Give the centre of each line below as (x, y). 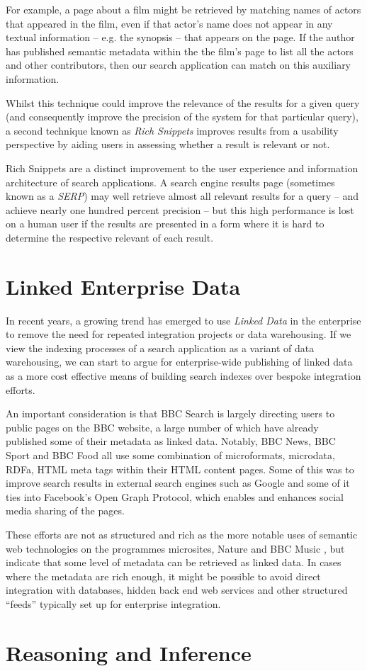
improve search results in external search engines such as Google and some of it (178, 483)
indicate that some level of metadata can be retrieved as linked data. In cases (174, 562)
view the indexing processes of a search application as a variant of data (160, 348)
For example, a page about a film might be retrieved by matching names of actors (183, 9)
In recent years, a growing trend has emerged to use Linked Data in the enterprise (183, 320)
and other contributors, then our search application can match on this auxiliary (179, 65)
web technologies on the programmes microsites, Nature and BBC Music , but (175, 548)
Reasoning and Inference (129, 652)
